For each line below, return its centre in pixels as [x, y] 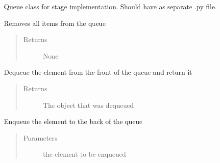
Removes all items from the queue [55, 23]
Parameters [40, 137]
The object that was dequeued [88, 105]
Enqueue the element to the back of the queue [73, 121]
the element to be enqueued [84, 154]
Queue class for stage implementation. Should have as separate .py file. [110, 6]
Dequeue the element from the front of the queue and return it [98, 72]
